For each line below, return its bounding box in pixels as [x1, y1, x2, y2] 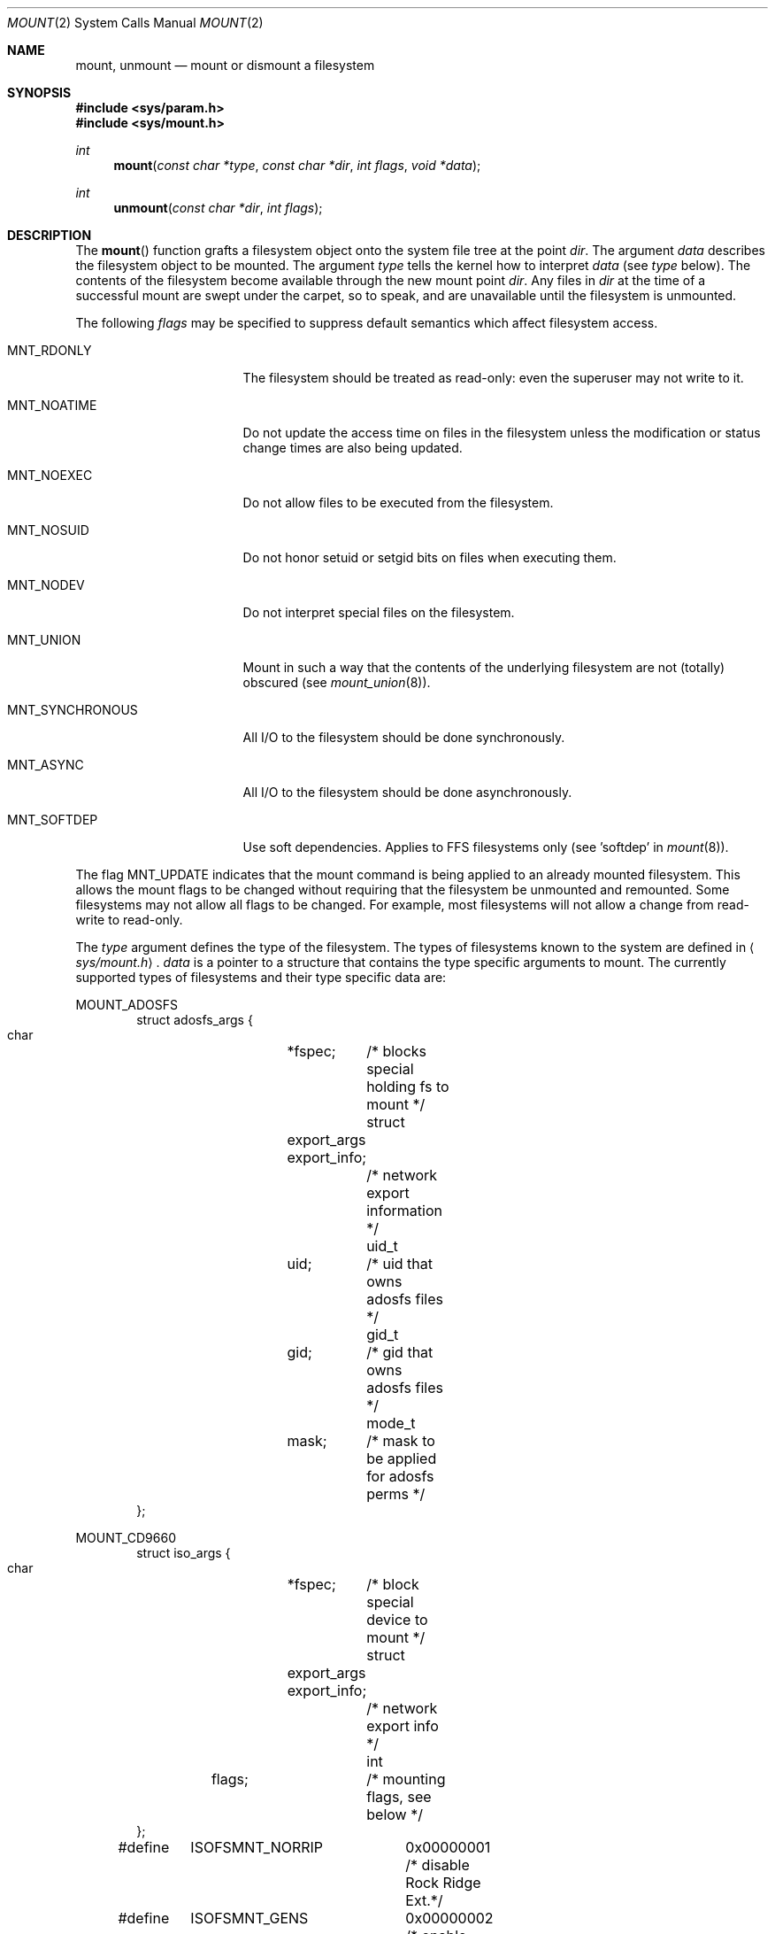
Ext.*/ [405, 1891, 443, 1909]
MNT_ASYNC [7, 757, 84, 772]
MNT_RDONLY [7, 343, 92, 358]
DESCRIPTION [7, 228, 92, 243]
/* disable [405, 1856, 470, 1874]
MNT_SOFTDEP [7, 812, 98, 827]
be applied [366, 1450, 437, 1467]
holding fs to [366, 1078, 449, 1095]
